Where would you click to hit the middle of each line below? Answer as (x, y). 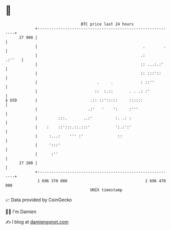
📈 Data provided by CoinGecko (39, 200)
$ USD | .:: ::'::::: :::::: (74, 100)
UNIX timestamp (106, 190)
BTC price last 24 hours (108, 24)
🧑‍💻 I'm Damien (21, 212)
